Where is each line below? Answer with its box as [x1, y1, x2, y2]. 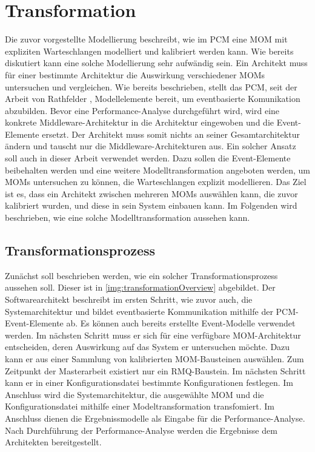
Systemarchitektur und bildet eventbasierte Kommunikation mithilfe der [5, 305, 273, 317]
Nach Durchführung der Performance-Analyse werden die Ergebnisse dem [5, 423, 277, 436]
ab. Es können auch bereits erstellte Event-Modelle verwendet [66, 317, 296, 329]
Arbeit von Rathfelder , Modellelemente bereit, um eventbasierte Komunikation [5, 92, 300, 105]
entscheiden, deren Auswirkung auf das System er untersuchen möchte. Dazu [5, 340, 290, 353]
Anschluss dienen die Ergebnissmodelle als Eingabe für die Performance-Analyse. [5, 411, 305, 424]
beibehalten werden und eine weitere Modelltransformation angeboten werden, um [5, 163, 310, 176]
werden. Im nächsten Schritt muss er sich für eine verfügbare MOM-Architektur [5, 328, 301, 341]
